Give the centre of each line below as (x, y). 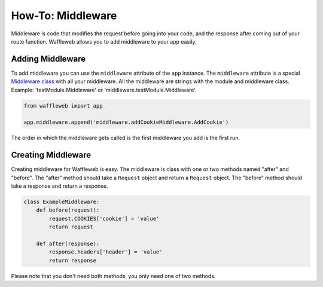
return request (71, 227)
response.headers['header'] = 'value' (106, 252)
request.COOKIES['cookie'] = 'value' (104, 219)
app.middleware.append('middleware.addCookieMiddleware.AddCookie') (126, 122)
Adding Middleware (48, 59)
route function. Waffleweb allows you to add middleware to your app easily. (104, 41)
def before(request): (68, 210)
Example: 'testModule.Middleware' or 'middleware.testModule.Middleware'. (104, 90)
